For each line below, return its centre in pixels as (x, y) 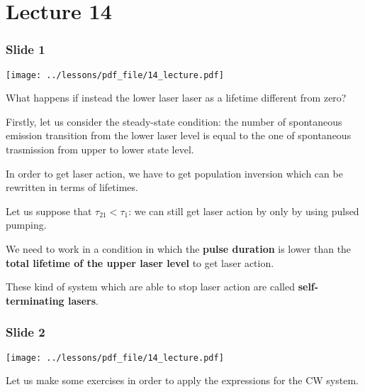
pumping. (26, 225)
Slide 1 (26, 49)
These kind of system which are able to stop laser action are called (151, 287)
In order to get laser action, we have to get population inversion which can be (174, 173)
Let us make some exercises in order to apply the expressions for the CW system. (182, 380)
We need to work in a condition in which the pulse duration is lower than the (179, 249)
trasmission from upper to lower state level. (100, 149)
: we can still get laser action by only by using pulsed (244, 211)
